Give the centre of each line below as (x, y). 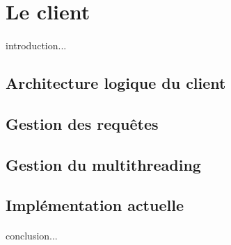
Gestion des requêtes (82, 123)
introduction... (36, 45)
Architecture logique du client (116, 82)
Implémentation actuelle (95, 205)
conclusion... (32, 236)
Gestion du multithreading (103, 164)
